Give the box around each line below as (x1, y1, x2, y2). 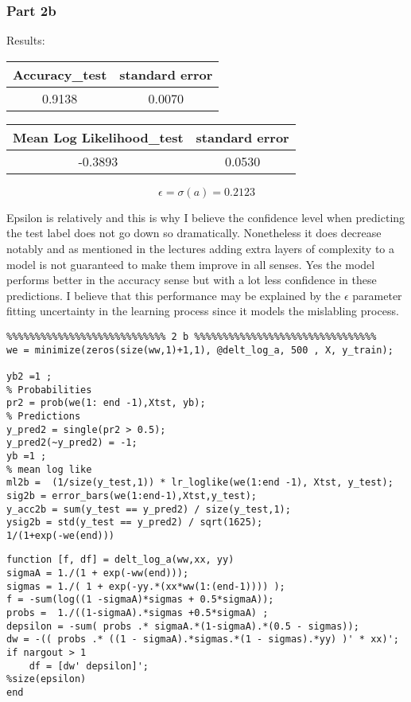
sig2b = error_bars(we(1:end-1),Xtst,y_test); (6, 489, 257, 501)
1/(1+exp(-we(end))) (6, 529, 115, 541)
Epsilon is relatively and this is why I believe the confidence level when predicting (6, 209, 405, 225)
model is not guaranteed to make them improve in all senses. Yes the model (6, 255, 375, 272)
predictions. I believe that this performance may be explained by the (6, 287, 341, 303)
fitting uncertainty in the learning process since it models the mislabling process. (6, 302, 399, 319)
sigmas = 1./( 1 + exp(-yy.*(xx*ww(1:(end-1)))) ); (6, 580, 285, 592)
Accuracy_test (13, 64, 107, 84)
